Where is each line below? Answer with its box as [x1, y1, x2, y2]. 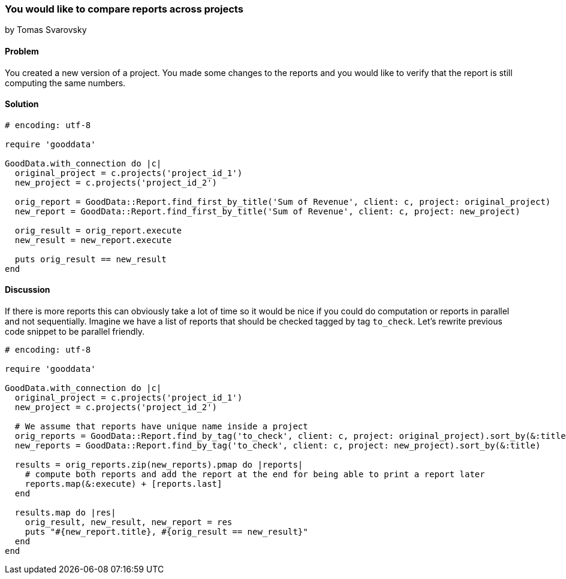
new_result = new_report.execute [14, 235, 172, 245]
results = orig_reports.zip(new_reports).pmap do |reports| [14, 460, 303, 470]
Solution [5, 99, 39, 110]
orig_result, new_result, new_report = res [25, 517, 233, 528]
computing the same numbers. [5, 77, 126, 88]
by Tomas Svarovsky [5, 25, 87, 35]
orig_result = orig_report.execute [14, 225, 182, 235]
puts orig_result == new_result [14, 254, 167, 264]
